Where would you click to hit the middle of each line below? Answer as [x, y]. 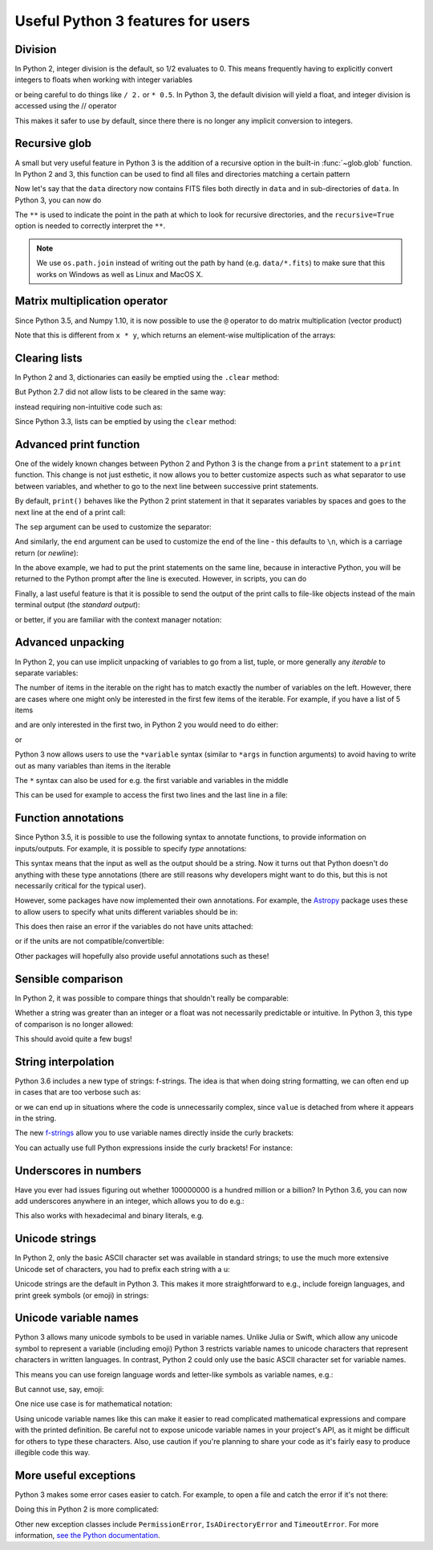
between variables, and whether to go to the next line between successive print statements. [167, 486]
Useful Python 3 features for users [132, 21]
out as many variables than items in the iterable [93, 765]
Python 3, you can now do [58, 200]
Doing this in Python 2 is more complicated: [87, 1509]
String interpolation [65, 1061]
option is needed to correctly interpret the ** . [90, 226]
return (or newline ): [47, 553]
